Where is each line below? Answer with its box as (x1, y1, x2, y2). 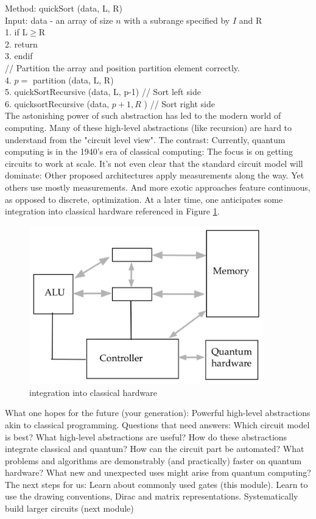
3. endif (5, 49, 33, 62)
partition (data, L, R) (32, 73, 114, 86)
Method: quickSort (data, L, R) (5, 2, 122, 14)
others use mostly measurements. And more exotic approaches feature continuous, (5, 180, 311, 193)
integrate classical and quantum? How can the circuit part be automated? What (5, 442, 304, 455)
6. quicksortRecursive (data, (5, 97, 110, 110)
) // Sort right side (144, 97, 215, 110)
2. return (5, 37, 38, 50)
